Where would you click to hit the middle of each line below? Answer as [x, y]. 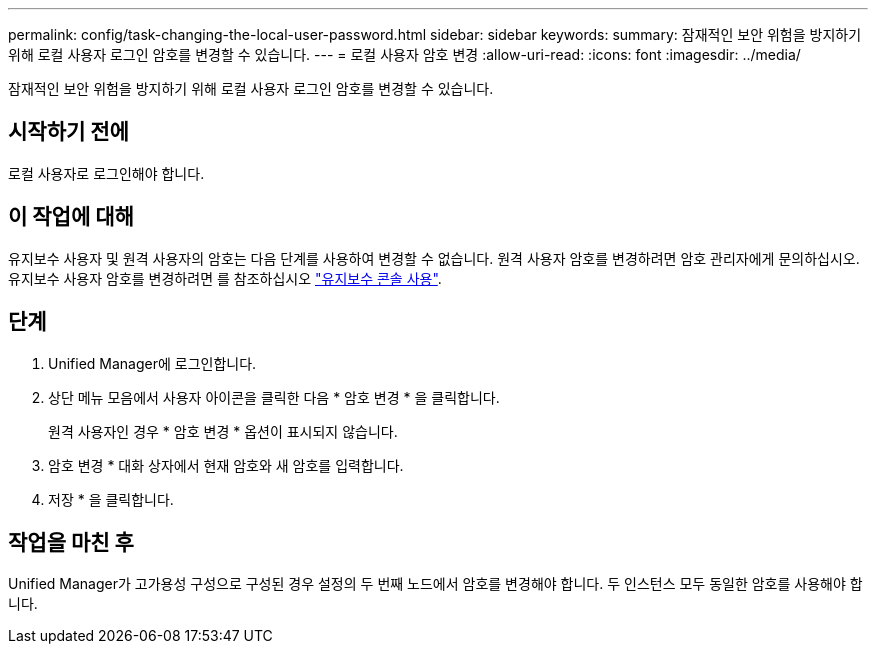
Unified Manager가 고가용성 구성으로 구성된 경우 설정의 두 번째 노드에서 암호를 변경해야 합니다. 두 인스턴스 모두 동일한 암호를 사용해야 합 [435, 584]
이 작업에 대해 [71, 217]
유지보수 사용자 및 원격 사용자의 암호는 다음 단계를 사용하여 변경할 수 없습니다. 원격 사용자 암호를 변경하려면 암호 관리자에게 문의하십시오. [434, 258]
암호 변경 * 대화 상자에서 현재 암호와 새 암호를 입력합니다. [226, 465]
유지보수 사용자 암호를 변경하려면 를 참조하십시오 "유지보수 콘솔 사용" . [225, 278]
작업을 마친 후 [71, 542]
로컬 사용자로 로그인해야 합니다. [106, 173]
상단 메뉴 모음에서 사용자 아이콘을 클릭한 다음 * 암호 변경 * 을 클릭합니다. [274, 397]
